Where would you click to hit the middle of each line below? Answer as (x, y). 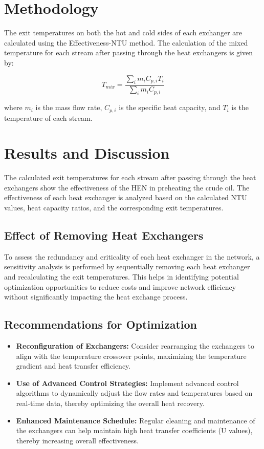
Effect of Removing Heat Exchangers (104, 235)
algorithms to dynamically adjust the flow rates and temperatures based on (134, 393)
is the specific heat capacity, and (170, 107)
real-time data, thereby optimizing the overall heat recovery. (110, 403)
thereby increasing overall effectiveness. (77, 440)
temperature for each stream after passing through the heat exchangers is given (128, 52)
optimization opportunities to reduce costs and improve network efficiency (120, 286)
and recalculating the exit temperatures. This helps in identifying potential (122, 277)
